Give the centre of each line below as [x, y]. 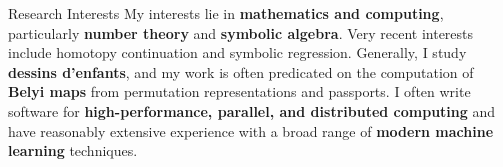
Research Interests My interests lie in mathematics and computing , [226, 13]
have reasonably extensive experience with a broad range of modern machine [251, 130]
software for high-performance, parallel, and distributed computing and [252, 110]
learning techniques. [73, 150]
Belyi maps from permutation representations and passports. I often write [239, 91]
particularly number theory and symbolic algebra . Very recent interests [241, 32]
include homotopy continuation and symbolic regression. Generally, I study [237, 52]
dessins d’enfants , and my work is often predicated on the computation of [241, 71]
